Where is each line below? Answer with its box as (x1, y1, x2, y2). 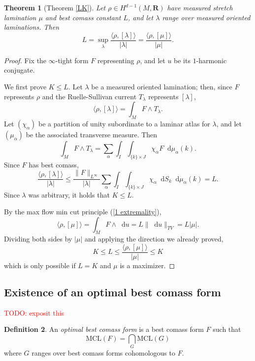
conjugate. (4, 65, 35, 75)
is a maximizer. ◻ (120, 260, 175, 271)
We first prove (4, 81, 47, 92)
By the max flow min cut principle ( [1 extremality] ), (4, 206, 161, 217)
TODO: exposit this (4, 307, 64, 318)
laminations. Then (4, 22, 59, 32)
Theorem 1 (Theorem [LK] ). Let (4, 2, 106, 12)
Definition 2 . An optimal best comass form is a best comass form (4, 324, 204, 334)
